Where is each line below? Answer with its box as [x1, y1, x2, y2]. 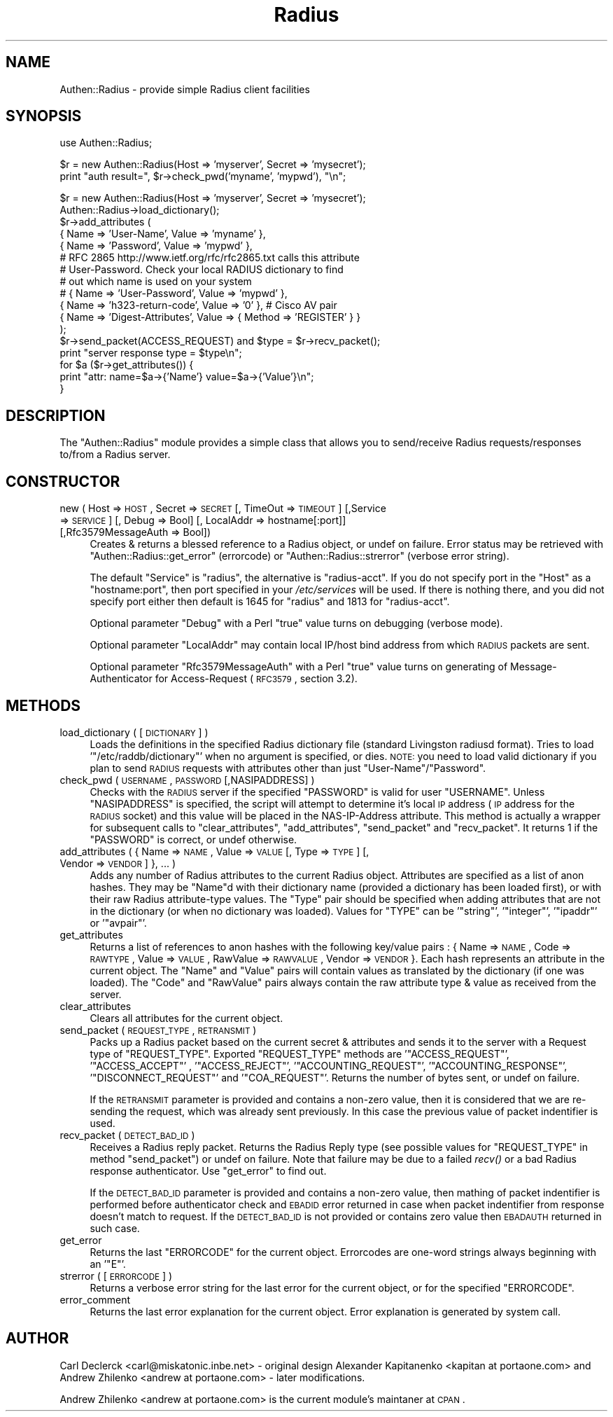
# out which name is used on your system [59, 275, 252, 288]
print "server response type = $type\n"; [59, 347, 242, 359]
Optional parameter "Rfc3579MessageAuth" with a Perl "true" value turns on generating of [90, 661, 508, 673]
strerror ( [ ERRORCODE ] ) [59, 1269, 173, 1282]
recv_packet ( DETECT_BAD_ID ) [59, 1128, 195, 1141]
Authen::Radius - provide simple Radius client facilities [59, 83, 310, 95]
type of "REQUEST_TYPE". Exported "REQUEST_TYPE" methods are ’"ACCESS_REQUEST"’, [90, 1047, 509, 1060]
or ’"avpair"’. [90, 916, 147, 929]
